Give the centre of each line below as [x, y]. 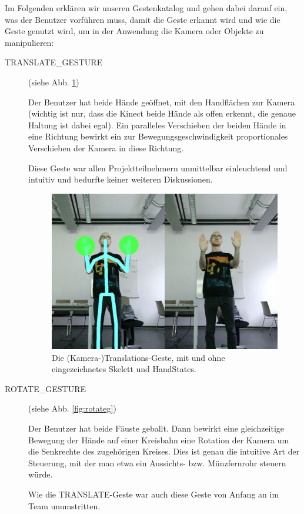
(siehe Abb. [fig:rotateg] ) [72, 408]
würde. [41, 474]
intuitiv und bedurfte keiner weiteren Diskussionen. [121, 179]
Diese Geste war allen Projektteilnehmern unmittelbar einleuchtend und [158, 168]
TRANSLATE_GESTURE [54, 62]
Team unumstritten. [64, 505]
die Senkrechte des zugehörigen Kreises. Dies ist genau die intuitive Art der [164, 451]
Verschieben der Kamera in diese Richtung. [106, 147]
